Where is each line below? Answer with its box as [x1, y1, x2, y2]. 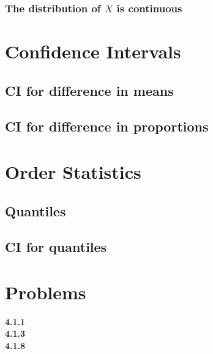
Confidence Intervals [5, 39, 181, 64]
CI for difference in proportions [5, 117, 209, 136]
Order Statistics [5, 159, 141, 184]
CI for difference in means [5, 81, 174, 100]
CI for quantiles [5, 237, 107, 256]
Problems [5, 279, 86, 304]
